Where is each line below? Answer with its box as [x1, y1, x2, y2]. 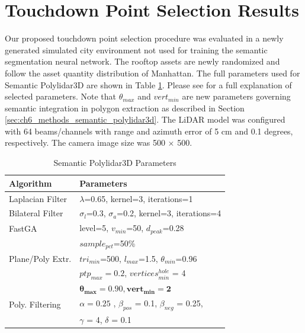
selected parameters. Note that [5, 90, 117, 103]
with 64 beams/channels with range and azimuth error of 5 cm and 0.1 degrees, [5, 124, 293, 137]
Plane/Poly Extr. [9, 252, 72, 264]
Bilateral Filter [9, 207, 63, 219]
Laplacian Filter [9, 192, 68, 204]
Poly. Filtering [9, 297, 61, 310]
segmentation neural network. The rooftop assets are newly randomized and [5, 55, 280, 68]
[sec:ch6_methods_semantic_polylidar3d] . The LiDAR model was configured [5, 113, 285, 126]
